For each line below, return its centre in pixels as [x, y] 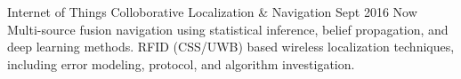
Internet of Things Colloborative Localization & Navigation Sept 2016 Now [212, 12]
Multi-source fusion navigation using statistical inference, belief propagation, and [228, 29]
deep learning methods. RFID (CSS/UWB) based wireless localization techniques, [231, 47]
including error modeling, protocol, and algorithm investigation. [181, 63]
